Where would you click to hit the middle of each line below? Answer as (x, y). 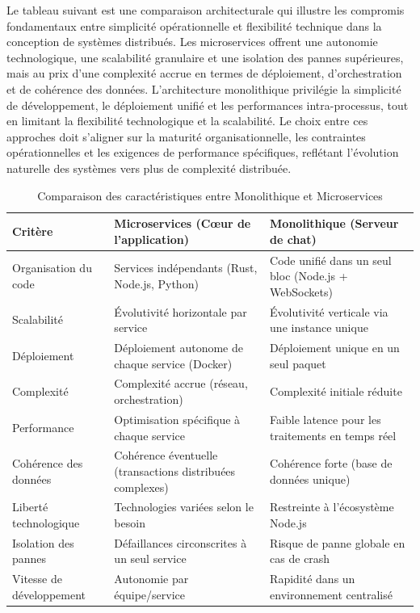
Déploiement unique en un (335, 348)
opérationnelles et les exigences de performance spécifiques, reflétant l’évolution (203, 152)
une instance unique (319, 327)
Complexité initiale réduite (336, 391)
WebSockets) (301, 291)
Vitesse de (37, 579)
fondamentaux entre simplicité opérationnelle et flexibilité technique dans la (194, 25)
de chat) (293, 239)
